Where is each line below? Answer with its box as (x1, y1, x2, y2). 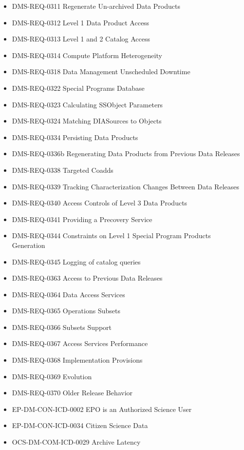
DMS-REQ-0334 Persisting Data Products (12, 132, 138, 142)
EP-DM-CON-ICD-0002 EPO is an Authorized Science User (12, 404, 192, 414)
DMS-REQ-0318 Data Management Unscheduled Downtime (12, 66, 190, 77)
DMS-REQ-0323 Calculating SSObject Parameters (12, 99, 163, 109)
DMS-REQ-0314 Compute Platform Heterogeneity (12, 50, 162, 60)
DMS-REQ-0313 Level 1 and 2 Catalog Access (12, 34, 150, 44)
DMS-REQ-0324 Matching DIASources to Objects (12, 116, 162, 126)
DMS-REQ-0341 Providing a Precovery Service (12, 214, 152, 224)
